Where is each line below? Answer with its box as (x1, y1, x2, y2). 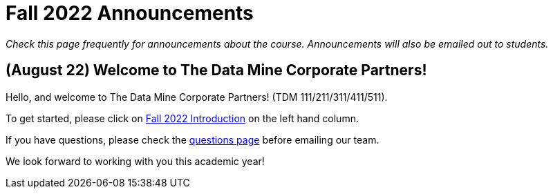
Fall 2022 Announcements (6, 1, 254, 25)
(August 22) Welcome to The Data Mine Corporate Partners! (6, 61, 427, 79)
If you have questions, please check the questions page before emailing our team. (6, 133, 379, 146)
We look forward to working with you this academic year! (6, 155, 265, 167)
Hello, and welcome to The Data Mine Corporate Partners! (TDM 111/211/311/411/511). (6, 90, 388, 103)
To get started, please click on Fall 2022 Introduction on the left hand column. (6, 112, 359, 124)
